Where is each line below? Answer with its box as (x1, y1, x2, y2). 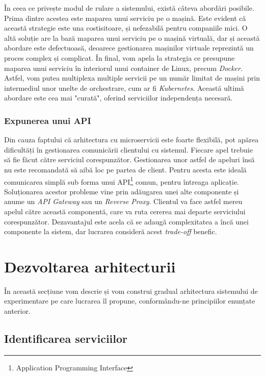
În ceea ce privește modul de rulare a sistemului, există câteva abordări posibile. (4, 3, 254, 13)
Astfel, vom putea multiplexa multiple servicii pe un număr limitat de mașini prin (4, 72, 260, 83)
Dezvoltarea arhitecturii (4, 256, 176, 277)
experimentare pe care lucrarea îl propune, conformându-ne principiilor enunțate (4, 295, 255, 306)
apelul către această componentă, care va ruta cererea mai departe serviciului (4, 206, 246, 216)
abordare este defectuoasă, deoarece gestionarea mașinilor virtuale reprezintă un (4, 42, 254, 53)
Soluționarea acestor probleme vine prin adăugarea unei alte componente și (4, 186, 239, 196)
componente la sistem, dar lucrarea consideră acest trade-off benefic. (4, 226, 217, 237)
